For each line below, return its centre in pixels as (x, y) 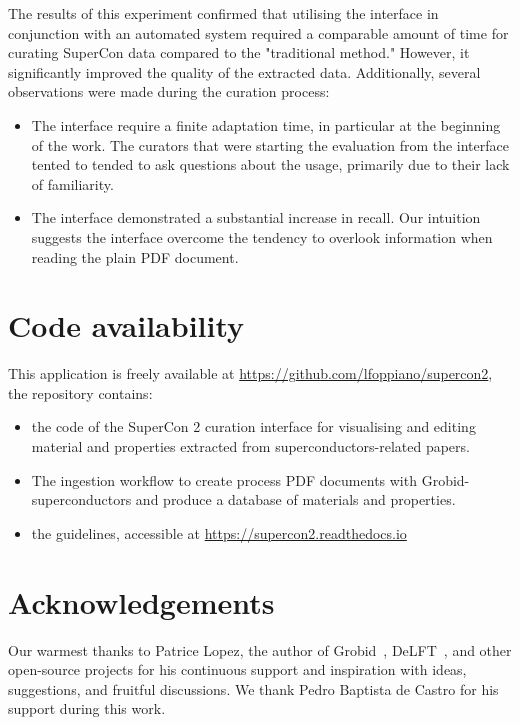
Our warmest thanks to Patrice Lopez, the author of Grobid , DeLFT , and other (260, 649)
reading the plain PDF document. (135, 256)
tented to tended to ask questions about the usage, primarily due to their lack (270, 164)
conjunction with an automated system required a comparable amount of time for (258, 32)
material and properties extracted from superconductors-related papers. (250, 446)
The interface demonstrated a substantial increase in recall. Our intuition (256, 217)
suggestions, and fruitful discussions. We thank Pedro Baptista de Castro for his (253, 688)
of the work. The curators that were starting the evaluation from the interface (270, 144)
